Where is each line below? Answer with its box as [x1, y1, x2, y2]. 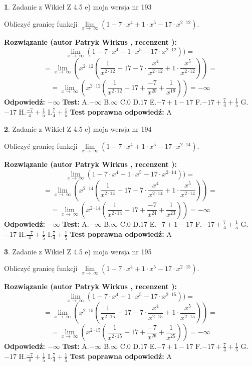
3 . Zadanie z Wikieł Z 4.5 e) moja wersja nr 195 [4, 246, 152, 256]
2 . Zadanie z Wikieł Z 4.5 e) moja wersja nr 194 [4, 124, 152, 134]
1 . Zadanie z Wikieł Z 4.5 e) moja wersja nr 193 [4, 2, 152, 12]
